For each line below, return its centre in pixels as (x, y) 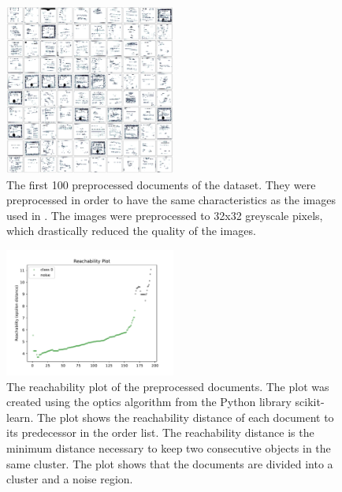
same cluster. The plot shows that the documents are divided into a (170, 463)
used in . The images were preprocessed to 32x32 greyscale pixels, (165, 215)
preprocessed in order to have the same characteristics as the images (171, 200)
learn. (20, 417)
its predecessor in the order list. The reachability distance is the (160, 432)
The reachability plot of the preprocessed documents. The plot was (168, 386)
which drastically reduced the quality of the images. (131, 231)
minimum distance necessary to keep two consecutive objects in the (169, 447)
